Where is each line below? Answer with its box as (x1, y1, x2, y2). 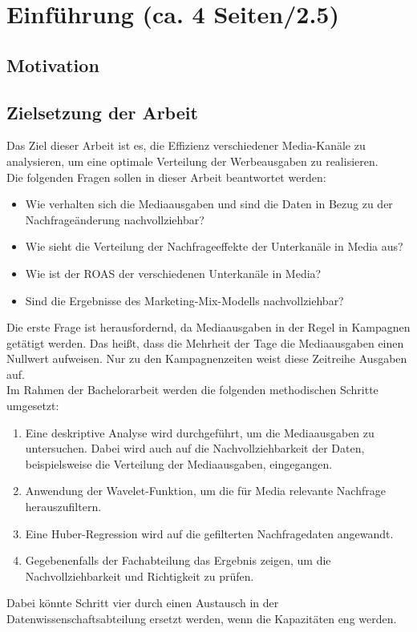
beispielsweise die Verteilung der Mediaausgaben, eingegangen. (25, 455, 333, 472)
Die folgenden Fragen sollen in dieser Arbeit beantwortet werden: (6, 168, 326, 185)
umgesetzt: (6, 397, 59, 414)
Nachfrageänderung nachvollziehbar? (25, 211, 204, 227)
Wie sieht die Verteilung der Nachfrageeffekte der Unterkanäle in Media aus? (25, 238, 403, 255)
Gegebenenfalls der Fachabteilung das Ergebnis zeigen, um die (25, 552, 331, 569)
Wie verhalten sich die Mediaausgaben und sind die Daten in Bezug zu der (25, 195, 393, 212)
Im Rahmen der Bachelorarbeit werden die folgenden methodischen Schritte (6, 381, 379, 398)
